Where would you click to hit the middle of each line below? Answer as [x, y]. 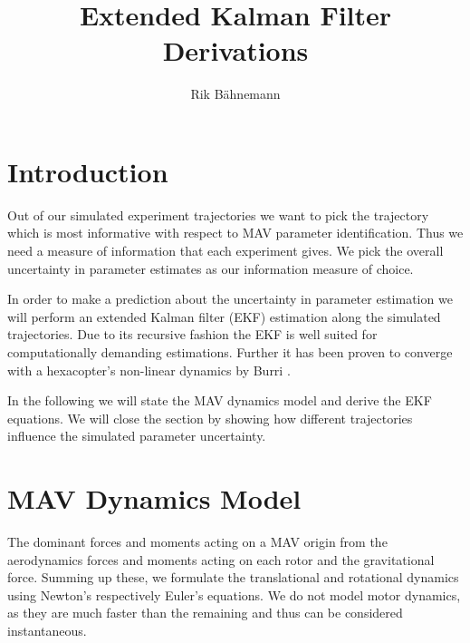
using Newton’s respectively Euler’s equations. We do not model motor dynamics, [234, 594]
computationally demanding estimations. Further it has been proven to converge [230, 352]
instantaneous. [47, 631]
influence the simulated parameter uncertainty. [137, 436]
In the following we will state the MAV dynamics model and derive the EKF [220, 400]
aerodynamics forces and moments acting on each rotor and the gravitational [221, 559]
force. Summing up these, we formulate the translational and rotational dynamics [233, 577]
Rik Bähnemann [235, 94]
